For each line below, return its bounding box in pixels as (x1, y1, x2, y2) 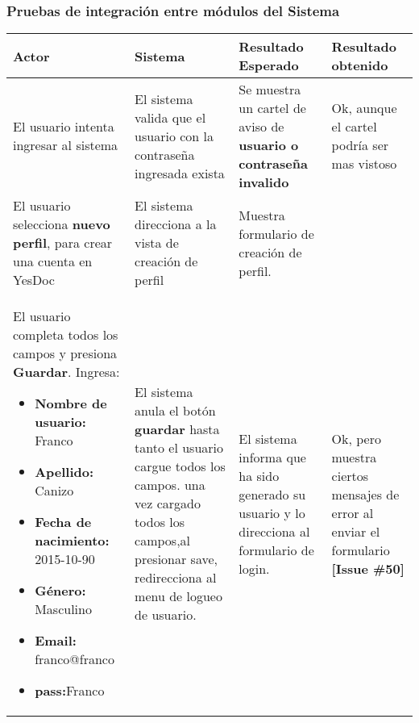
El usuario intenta (13, 117, 114, 136)
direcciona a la (135, 215, 217, 234)
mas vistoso (331, 154, 397, 173)
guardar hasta (135, 420, 220, 439)
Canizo (35, 481, 74, 500)
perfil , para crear (13, 233, 113, 253)
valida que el (135, 107, 206, 127)
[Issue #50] (331, 558, 404, 578)
